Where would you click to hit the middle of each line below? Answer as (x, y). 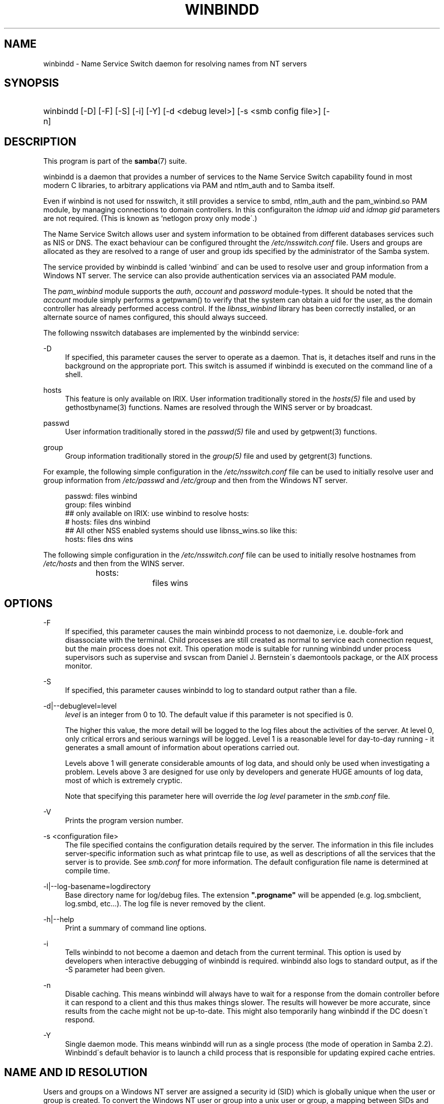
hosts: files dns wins (99, 539)
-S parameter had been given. (115, 970)
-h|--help (59, 919)
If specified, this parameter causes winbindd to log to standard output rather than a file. (211, 690)
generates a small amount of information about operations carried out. (182, 748)
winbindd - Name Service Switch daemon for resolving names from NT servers (175, 63)
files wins (170, 583)
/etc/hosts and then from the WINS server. (114, 564)
